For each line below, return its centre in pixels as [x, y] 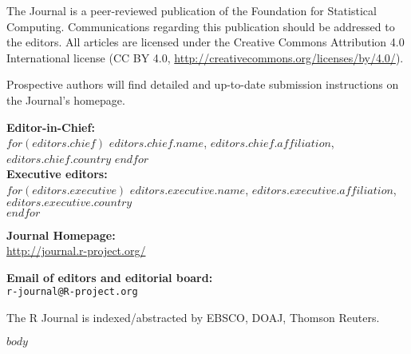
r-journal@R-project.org [72, 292]
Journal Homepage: [61, 235]
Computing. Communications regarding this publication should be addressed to [201, 26]
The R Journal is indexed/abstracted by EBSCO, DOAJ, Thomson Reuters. [193, 317]
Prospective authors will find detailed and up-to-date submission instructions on [203, 84]
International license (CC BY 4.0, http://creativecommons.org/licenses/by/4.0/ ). [205, 57]
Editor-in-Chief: [51, 127]
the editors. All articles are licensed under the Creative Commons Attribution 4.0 [205, 42]
